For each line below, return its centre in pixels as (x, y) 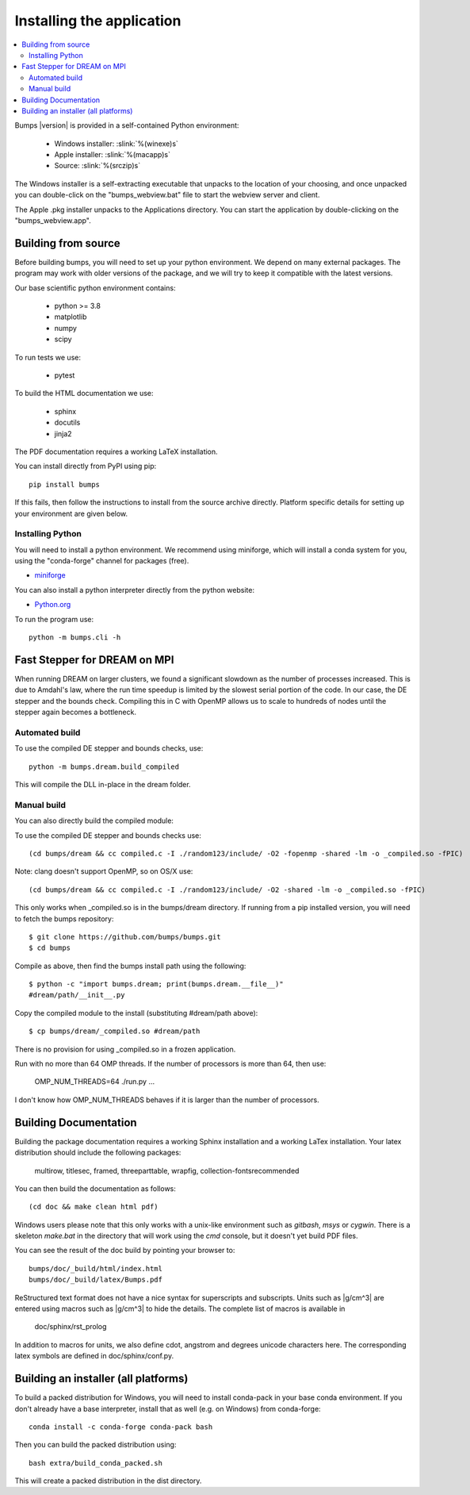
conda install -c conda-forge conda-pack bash (121, 1427)
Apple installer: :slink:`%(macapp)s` (112, 155)
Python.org (53, 605)
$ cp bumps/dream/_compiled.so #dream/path (115, 1031)
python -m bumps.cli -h (75, 638)
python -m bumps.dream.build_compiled (104, 767)
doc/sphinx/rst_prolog (71, 1327)
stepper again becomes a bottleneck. (75, 712)
